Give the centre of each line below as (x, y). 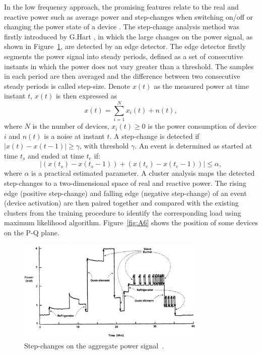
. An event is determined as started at (193, 146)
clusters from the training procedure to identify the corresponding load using (123, 212)
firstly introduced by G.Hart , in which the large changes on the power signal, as (128, 36)
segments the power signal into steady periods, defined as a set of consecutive (123, 56)
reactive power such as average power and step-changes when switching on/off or (129, 16)
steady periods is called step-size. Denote (67, 86)
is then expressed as (86, 96)
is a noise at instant (74, 136)
